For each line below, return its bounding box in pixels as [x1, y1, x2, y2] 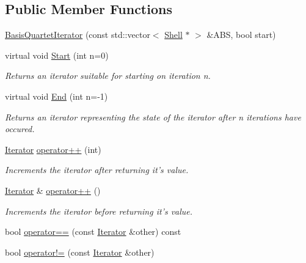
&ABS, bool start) [206, 28, 276, 41]
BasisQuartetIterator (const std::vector [5, 28, 150, 41]
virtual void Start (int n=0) [5, 48, 109, 61]
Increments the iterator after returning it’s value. [5, 163, 189, 176]
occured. [5, 122, 35, 135]
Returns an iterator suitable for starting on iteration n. [5, 69, 211, 82]
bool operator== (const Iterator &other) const [5, 225, 181, 238]
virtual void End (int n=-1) [5, 89, 108, 102]
